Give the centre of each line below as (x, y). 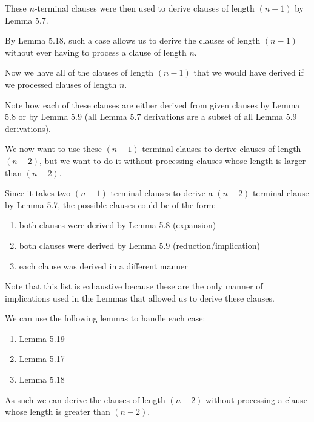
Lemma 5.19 (42, 338)
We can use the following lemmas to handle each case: (105, 318)
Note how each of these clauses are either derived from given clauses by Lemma (152, 104)
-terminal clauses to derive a (160, 193)
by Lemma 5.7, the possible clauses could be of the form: (111, 204)
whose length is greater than (58, 411)
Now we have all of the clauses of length (79, 72)
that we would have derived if (249, 72)
